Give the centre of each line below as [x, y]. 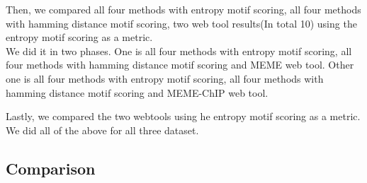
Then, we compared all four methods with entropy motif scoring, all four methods [183, 9]
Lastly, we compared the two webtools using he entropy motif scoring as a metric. [183, 116]
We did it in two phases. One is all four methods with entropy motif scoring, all [179, 51]
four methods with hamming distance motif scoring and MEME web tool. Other [180, 65]
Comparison [51, 168]
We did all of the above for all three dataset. [102, 130]
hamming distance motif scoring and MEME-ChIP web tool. [137, 92]
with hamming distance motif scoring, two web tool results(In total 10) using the [181, 23]
